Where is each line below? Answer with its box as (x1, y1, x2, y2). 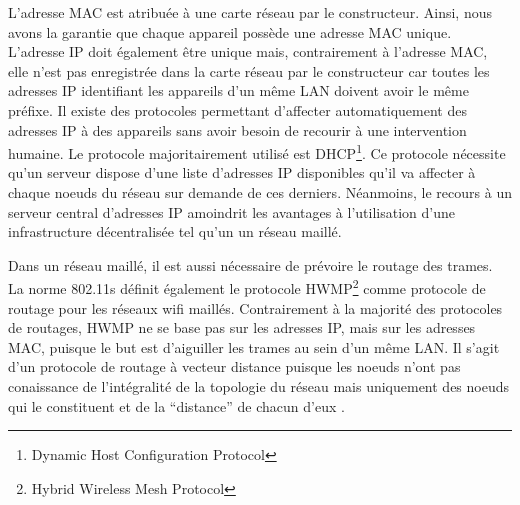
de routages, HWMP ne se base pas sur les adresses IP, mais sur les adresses (8, 317, 476, 338)
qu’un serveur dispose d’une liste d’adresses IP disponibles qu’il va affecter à (8, 162, 476, 183)
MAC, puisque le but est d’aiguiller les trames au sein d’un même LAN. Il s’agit (8, 336, 500, 357)
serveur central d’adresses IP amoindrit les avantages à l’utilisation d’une (8, 201, 455, 222)
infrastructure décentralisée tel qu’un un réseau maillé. (8, 221, 342, 242)
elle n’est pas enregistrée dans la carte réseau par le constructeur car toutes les (8, 60, 490, 81)
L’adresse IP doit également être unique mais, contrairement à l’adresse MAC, (8, 41, 488, 62)
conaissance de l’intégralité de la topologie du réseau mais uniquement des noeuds (8, 376, 510, 396)
